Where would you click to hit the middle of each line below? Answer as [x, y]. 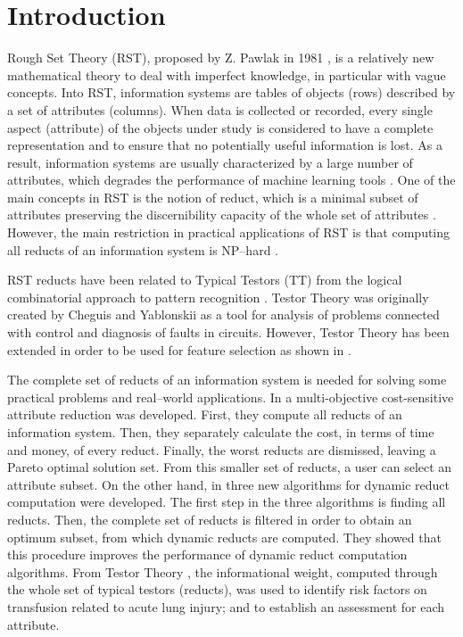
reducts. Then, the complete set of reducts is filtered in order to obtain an [210, 519]
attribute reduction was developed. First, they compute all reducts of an [205, 414]
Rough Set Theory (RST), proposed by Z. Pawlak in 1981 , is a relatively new [221, 58]
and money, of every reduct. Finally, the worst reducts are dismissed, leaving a [222, 449]
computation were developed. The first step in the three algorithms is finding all [227, 502]
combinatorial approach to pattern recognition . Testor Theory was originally [218, 297]
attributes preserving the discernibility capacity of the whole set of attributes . [222, 215]
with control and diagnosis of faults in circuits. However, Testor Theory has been [228, 332]
